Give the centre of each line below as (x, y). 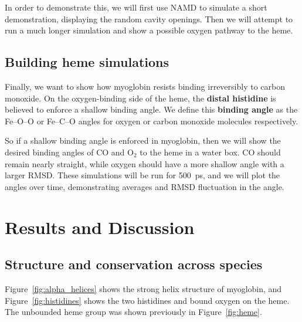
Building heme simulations (87, 62)
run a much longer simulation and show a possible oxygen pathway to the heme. (149, 30)
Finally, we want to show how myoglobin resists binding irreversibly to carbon (145, 86)
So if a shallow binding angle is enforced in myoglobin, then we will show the (143, 140)
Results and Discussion (100, 227)
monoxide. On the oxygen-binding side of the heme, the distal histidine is (140, 98)
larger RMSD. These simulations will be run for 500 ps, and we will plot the (142, 175)
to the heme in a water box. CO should (210, 152)
